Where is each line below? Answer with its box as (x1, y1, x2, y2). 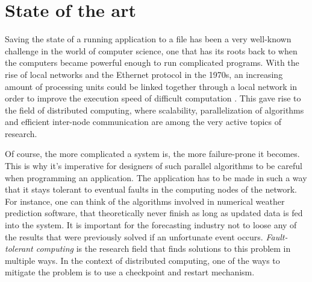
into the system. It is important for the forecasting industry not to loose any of (5, 219, 297, 231)
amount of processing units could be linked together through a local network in (5, 80, 297, 92)
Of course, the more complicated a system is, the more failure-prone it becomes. (5, 147, 300, 160)
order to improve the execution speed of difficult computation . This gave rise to (5, 92, 301, 104)
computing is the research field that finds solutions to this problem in (36, 242, 291, 255)
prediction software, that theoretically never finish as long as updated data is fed (5, 207, 303, 219)
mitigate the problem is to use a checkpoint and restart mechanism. (5, 266, 255, 278)
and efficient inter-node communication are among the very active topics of (5, 115, 282, 128)
